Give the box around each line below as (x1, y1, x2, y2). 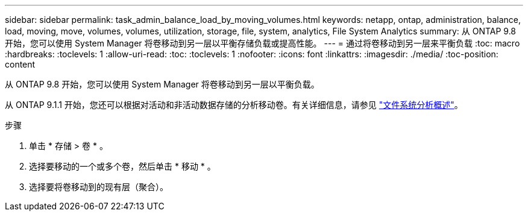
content (5, 59, 36, 69)
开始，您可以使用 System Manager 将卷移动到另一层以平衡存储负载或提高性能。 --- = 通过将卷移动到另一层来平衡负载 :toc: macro (5, 38, 520, 48)
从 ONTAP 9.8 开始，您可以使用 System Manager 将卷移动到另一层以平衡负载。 (5, 79, 319, 89)
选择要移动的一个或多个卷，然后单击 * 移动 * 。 (29, 161, 216, 171)
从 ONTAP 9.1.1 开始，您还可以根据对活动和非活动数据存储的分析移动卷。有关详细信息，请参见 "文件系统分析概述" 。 (5, 100, 463, 110)
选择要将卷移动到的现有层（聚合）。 (29, 182, 168, 192)
